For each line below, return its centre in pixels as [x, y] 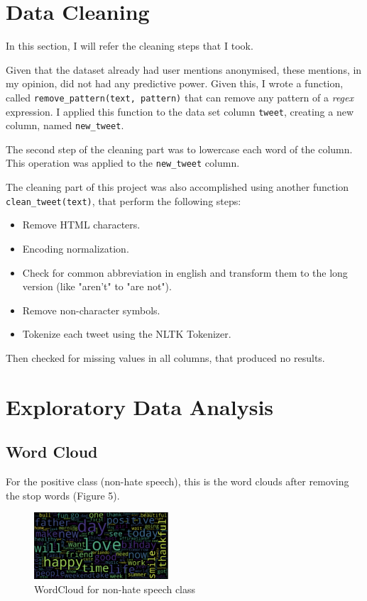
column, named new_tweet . [65, 125]
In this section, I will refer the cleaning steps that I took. [130, 46]
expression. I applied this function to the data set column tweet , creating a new [180, 111]
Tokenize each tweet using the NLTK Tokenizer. [127, 334]
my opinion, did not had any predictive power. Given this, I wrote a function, [175, 83]
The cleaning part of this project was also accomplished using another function [177, 187]
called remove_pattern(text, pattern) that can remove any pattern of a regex [180, 97]
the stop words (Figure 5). [63, 495]
